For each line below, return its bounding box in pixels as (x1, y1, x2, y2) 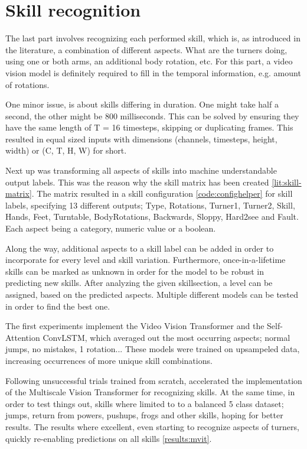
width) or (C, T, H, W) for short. (5, 144, 127, 157)
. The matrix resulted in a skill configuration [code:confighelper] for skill (31, 187, 293, 200)
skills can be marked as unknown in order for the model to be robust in (5, 265, 264, 277)
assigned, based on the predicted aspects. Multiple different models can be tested (5, 288, 299, 300)
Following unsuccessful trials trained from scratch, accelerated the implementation (5, 374, 302, 386)
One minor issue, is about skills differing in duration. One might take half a (5, 98, 279, 110)
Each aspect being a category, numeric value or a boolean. (5, 222, 216, 235)
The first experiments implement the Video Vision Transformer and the (5, 320, 264, 332)
